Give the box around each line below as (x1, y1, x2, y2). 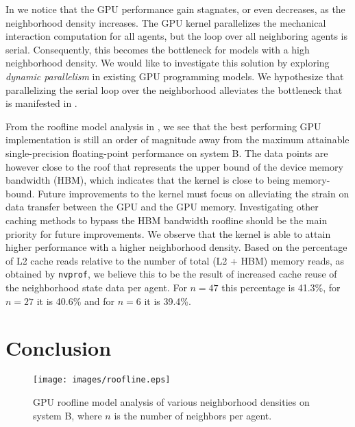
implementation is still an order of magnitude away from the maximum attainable (5, 132, 350, 147)
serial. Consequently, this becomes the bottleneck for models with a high (5, 42, 310, 56)
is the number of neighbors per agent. (114, 408, 272, 422)
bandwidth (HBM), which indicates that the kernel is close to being (5, 173, 290, 187)
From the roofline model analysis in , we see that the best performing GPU (5, 119, 321, 133)
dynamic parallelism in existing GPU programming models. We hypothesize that (5, 69, 344, 83)
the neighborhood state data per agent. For (5, 280, 187, 294)
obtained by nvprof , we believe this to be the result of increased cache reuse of (5, 267, 337, 281)
